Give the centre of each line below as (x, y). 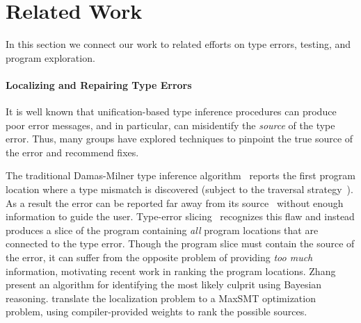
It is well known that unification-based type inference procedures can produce (171, 111)
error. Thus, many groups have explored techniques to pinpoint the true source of (179, 139)
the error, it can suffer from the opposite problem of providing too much (159, 257)
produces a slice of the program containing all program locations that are (162, 230)
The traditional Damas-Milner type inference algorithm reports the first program (180, 175)
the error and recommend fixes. (72, 152)
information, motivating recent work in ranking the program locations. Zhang (171, 271)
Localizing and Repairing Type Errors (99, 84)
